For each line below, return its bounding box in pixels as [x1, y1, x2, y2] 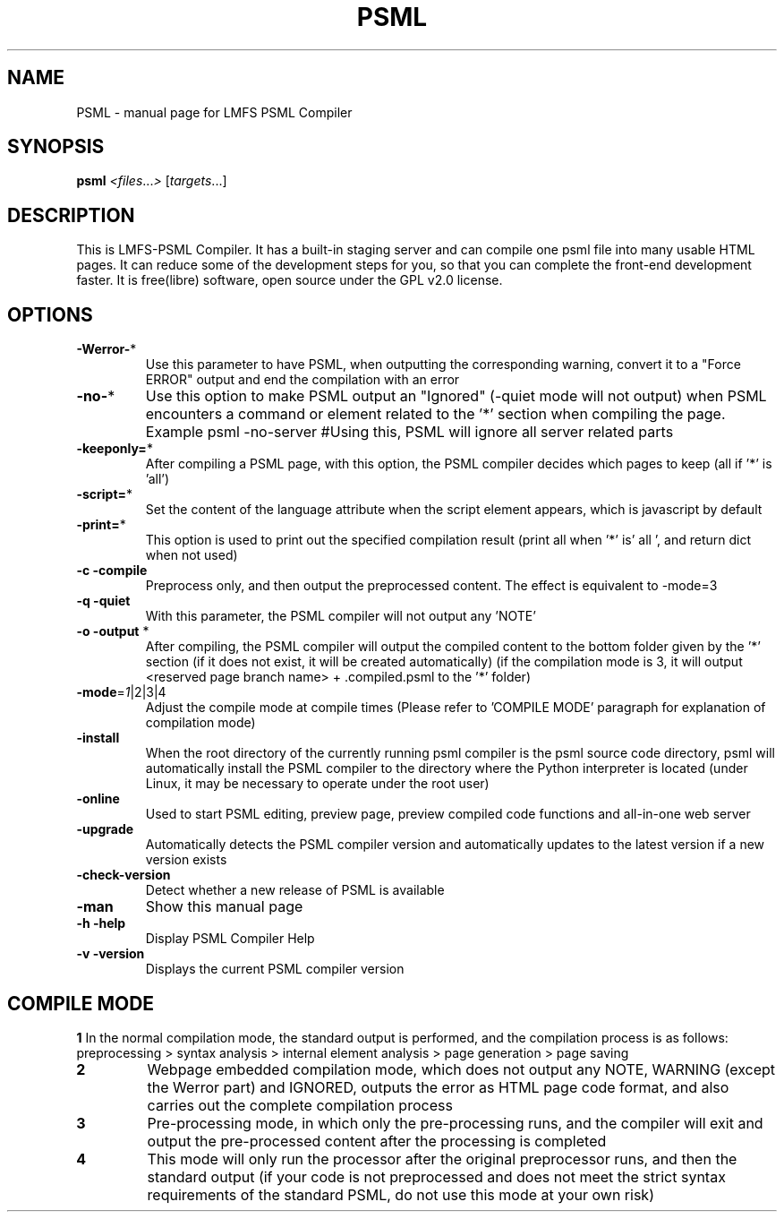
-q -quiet [76, 593, 131, 609]
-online [76, 791, 120, 807]
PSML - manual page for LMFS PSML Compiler [76, 104, 353, 120]
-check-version [76, 867, 171, 883]
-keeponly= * [76, 441, 153, 457]
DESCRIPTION [7, 203, 135, 227]
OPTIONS [7, 303, 93, 326]
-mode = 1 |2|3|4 [76, 684, 166, 700]
